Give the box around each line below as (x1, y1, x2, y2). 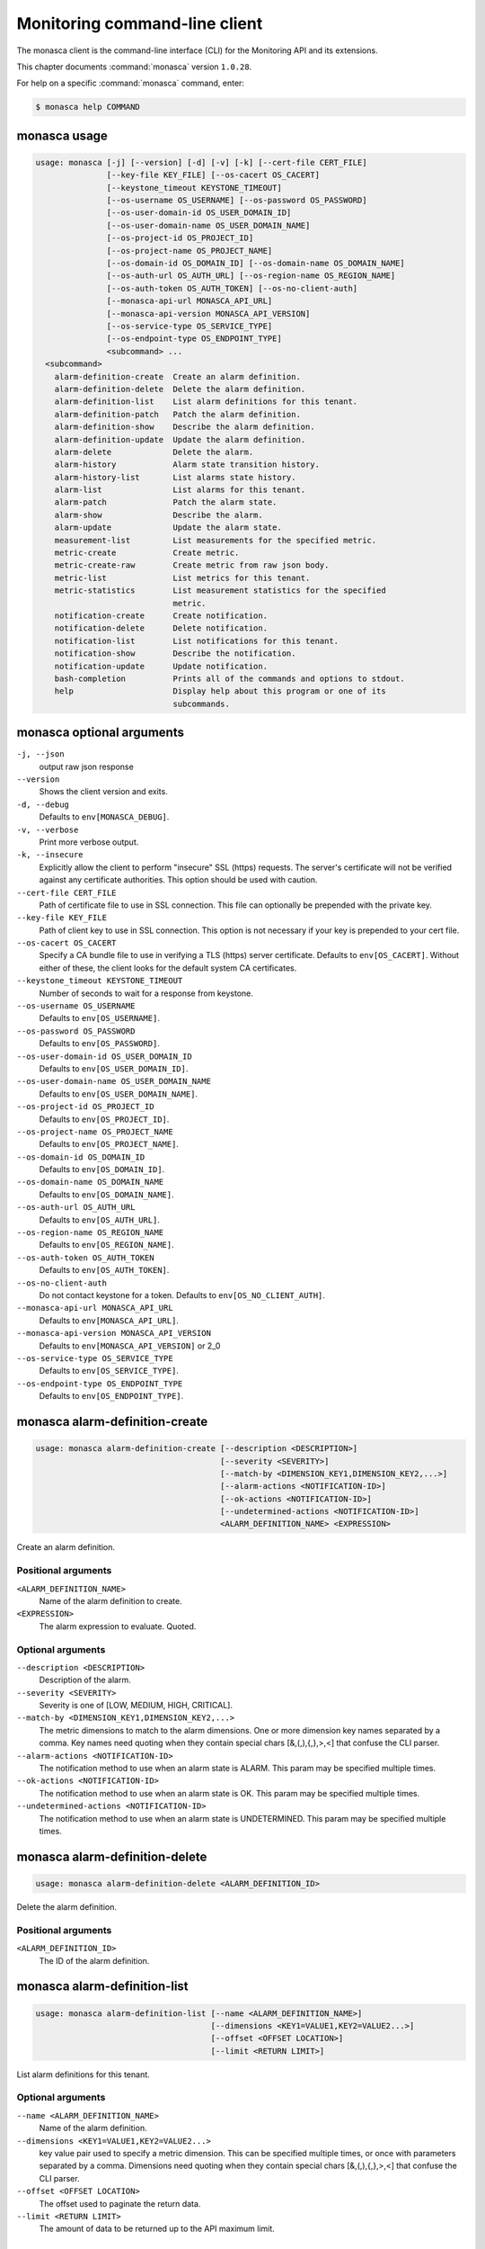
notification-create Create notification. (54, 610, 269, 621)
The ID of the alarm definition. (39, 1955, 150, 1966)
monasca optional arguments (16, 725, 184, 740)
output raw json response (39, 761, 134, 772)
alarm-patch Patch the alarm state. (54, 497, 278, 507)
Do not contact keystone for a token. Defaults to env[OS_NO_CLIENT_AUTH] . (39, 1290, 325, 1300)
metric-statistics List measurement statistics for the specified (54, 586, 386, 596)
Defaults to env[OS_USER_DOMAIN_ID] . (39, 1062, 189, 1074)
